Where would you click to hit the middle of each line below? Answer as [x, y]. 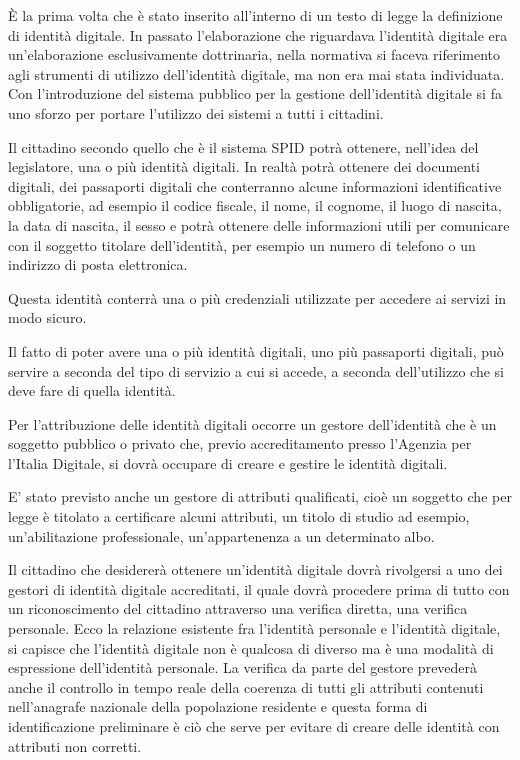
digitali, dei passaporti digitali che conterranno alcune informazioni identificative [255, 185]
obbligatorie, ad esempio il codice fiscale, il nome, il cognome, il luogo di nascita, [255, 205]
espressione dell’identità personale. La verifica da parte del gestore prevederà [243, 667]
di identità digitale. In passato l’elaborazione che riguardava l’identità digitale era [258, 34]
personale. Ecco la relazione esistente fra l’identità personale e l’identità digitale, [254, 628]
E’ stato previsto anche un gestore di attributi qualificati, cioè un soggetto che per [260, 496]
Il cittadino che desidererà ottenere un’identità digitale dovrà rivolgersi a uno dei [255, 569]
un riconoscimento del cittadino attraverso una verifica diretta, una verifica [238, 608]
